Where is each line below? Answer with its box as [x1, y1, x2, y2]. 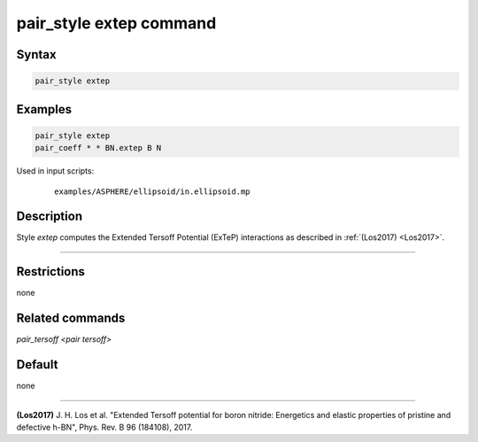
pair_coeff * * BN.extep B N [35, 143, 162, 153]
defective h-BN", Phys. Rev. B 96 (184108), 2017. [16, 422, 193, 432]
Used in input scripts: [16, 166, 95, 176]
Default [16, 357, 58, 372]
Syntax [16, 47, 57, 62]
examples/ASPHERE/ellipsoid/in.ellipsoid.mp [54, 186, 251, 197]
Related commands [16, 311, 126, 326]
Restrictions [16, 264, 86, 279]
